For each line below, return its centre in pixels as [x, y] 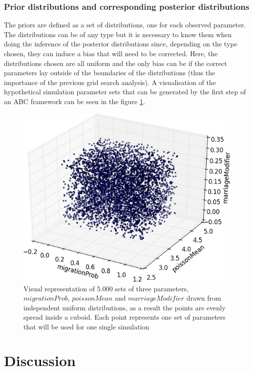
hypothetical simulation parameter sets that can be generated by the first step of [125, 92]
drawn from [204, 298]
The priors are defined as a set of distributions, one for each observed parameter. [125, 25]
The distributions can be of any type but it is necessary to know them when [118, 34]
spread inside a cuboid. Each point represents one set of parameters [125, 317]
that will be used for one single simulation [86, 326]
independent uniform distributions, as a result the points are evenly [125, 307]
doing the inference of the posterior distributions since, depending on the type [121, 44]
